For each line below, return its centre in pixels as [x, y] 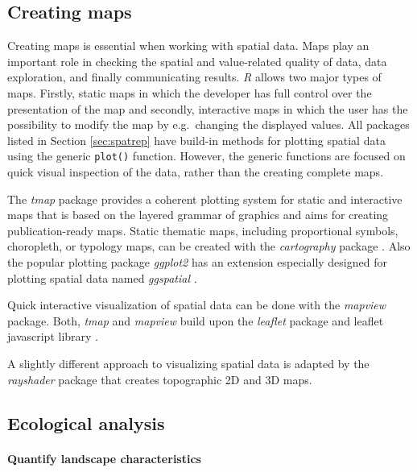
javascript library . [53, 336]
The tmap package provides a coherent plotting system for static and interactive [205, 199]
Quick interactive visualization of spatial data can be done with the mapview [197, 305]
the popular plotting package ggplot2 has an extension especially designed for [197, 261]
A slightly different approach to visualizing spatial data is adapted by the [188, 363]
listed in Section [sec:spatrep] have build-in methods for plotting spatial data [196, 140]
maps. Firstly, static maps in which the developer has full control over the [190, 92]
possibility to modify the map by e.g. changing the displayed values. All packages [208, 124]
